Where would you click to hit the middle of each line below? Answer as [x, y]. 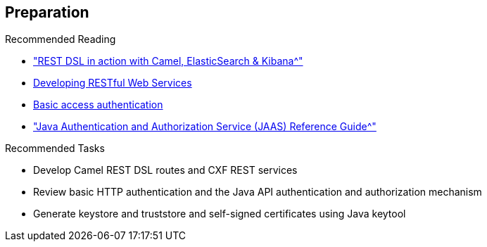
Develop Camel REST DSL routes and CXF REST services [165, 170]
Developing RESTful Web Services [113, 83]
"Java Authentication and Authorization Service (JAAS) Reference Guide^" [205, 127]
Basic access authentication [98, 105]
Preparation [47, 12]
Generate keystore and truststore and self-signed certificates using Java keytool [220, 214]
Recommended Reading [61, 39]
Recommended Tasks [55, 148]
